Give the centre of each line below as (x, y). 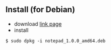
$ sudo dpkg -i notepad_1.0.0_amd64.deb (56, 41)
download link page (38, 24)
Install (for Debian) (41, 10)
